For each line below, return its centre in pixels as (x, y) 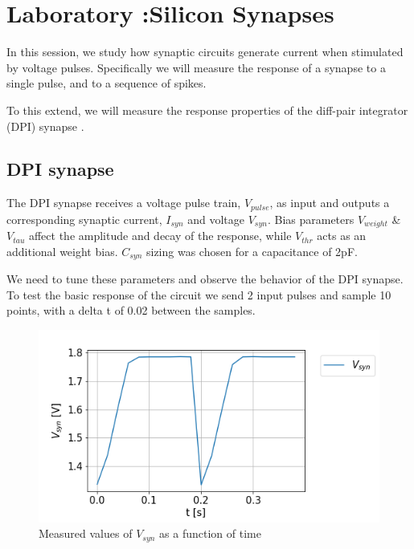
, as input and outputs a (330, 203)
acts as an (342, 236)
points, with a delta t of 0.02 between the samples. (131, 310)
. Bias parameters (311, 219)
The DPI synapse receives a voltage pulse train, (124, 203)
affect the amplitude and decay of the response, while (160, 236)
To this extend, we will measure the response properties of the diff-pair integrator (207, 110)
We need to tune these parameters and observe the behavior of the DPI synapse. (205, 279)
